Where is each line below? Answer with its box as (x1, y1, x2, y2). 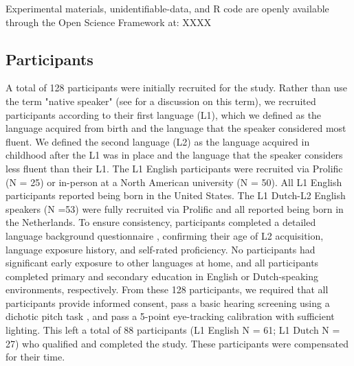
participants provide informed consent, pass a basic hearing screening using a (5, 295, 330, 310)
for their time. (5, 350, 65, 364)
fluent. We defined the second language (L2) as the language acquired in (5, 134, 310, 148)
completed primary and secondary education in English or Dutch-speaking (5, 268, 319, 283)
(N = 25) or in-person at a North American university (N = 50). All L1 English (5, 174, 342, 189)
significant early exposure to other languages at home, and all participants (5, 255, 319, 270)
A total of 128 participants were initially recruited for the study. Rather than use (5, 80, 347, 95)
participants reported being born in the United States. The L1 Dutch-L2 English (5, 188, 346, 203)
